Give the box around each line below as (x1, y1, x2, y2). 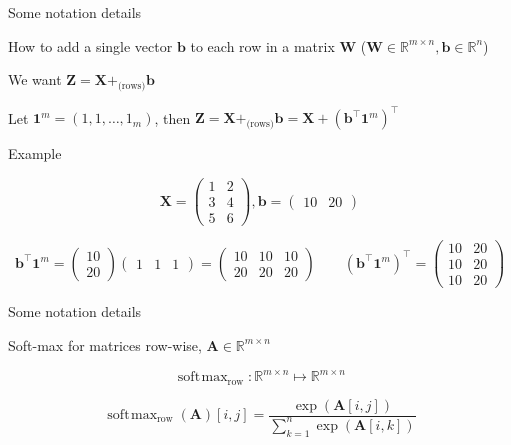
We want (8, 69, 62, 90)
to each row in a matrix (190, 35, 335, 56)
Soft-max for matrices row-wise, (8, 334, 202, 355)
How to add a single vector (8, 35, 173, 56)
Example (8, 143, 62, 164)
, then (154, 107, 191, 128)
